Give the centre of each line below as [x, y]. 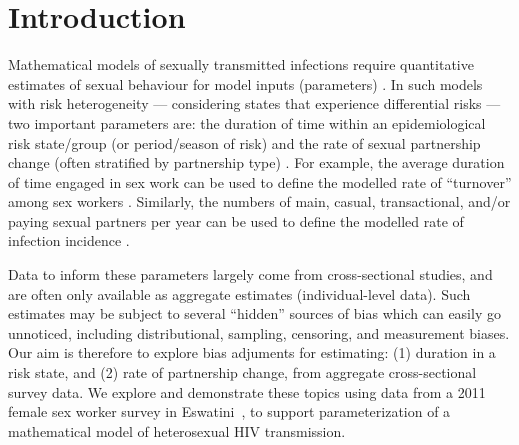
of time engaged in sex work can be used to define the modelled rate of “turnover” [260, 181]
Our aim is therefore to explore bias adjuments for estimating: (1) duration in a [252, 352]
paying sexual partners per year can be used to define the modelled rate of [236, 220]
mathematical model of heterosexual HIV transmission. [177, 430]
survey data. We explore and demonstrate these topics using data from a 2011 [247, 391]
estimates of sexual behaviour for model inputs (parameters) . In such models [245, 83]
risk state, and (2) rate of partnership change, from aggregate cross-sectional [242, 372]
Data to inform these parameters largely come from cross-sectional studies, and [250, 274]
